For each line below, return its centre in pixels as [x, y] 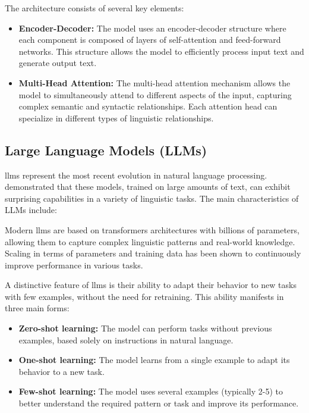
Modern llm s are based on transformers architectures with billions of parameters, [152, 229]
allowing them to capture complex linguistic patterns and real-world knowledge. [150, 241]
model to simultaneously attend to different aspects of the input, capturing [155, 94]
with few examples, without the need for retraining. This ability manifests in [144, 296]
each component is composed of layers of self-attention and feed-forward [150, 40]
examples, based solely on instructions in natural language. [126, 340]
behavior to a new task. [62, 371]
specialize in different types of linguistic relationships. [116, 118]
